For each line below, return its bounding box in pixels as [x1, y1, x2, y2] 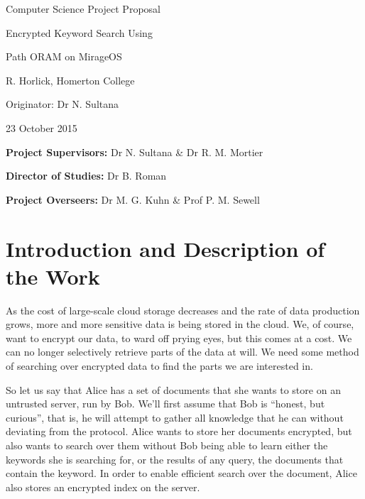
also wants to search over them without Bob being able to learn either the [6, 438, 328, 452]
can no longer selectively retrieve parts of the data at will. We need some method [6, 344, 359, 359]
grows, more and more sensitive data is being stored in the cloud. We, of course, [6, 317, 354, 331]
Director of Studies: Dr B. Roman [6, 168, 167, 183]
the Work [6, 261, 100, 290]
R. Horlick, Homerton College [6, 72, 135, 87]
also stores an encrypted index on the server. [6, 479, 200, 494]
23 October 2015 [6, 120, 77, 135]
